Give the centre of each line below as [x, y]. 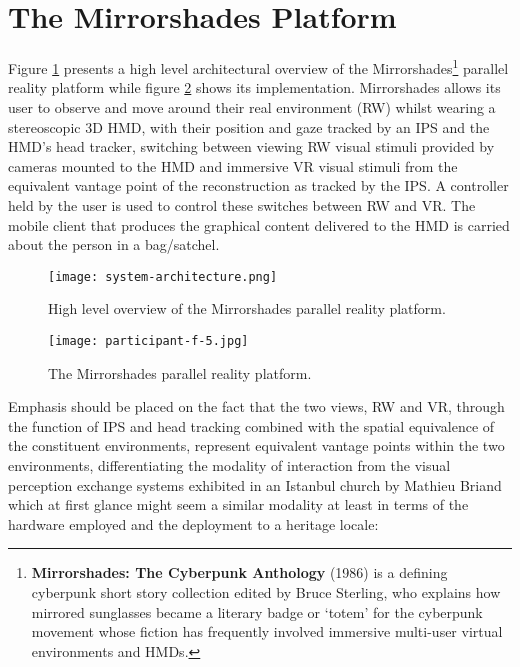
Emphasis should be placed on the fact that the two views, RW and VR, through [256, 406]
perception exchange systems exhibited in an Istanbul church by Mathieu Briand [255, 484]
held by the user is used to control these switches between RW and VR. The [242, 204]
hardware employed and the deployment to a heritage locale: [193, 523]
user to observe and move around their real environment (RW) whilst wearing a [252, 106]
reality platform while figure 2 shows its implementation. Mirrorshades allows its [254, 87]
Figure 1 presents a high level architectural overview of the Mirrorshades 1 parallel [258, 66]
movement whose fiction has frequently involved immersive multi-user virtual [267, 631]
